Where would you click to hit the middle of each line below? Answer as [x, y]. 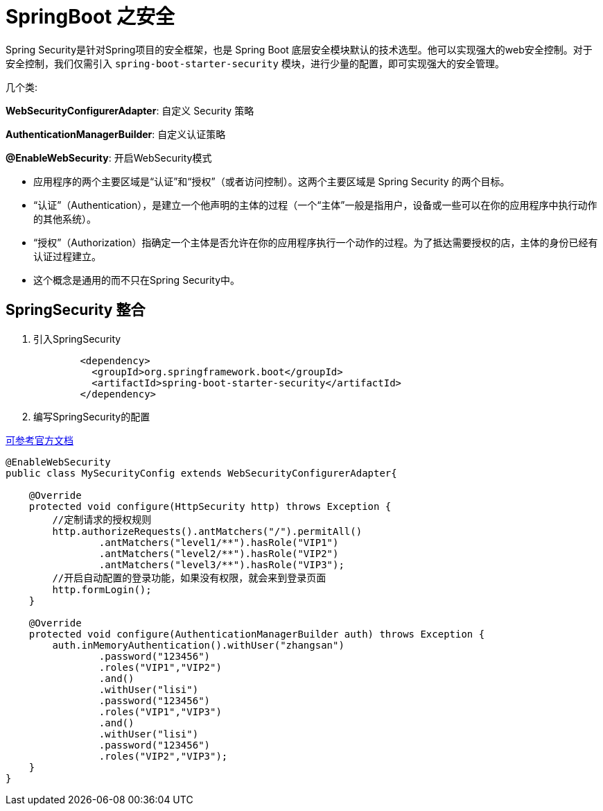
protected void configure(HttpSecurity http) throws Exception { [210, 506]
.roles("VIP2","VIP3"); [163, 756]
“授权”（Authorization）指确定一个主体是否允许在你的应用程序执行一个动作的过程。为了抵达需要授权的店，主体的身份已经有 [316, 242]
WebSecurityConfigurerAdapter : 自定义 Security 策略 [130, 110]
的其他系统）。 [65, 219]
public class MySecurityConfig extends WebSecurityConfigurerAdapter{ [201, 473]
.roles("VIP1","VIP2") [160, 667]
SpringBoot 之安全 [90, 17]
